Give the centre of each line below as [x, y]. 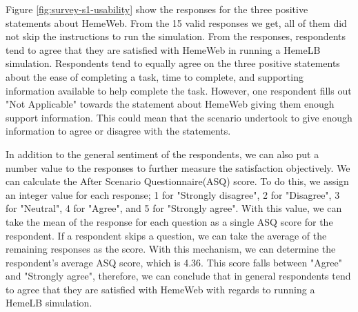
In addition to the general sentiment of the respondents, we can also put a [162, 154]
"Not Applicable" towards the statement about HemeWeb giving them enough [170, 104]
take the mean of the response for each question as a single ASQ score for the [169, 221]
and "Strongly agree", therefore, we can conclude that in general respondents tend [178, 276]
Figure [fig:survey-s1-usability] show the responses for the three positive [157, 9]
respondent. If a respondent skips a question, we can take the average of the [166, 235]
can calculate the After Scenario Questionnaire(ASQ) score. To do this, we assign [177, 181]
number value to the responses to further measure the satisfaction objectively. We [178, 167]
